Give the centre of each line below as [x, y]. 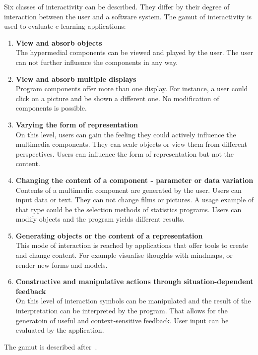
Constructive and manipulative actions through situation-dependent [134, 281]
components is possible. [51, 108]
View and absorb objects [59, 42]
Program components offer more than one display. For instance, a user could [132, 89]
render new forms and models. [62, 265]
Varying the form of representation [77, 124]
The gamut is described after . [51, 346]
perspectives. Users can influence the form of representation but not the [125, 153]
